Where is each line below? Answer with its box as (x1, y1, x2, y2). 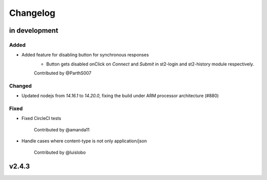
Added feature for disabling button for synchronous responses (21, 52, 149, 58)
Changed (9, 82, 32, 89)
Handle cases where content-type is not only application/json (21, 138, 147, 144)
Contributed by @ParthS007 (34, 70, 91, 76)
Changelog (9, 7, 55, 18)
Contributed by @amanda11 (34, 126, 90, 132)
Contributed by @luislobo (34, 149, 86, 155)
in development (9, 26, 59, 35)
